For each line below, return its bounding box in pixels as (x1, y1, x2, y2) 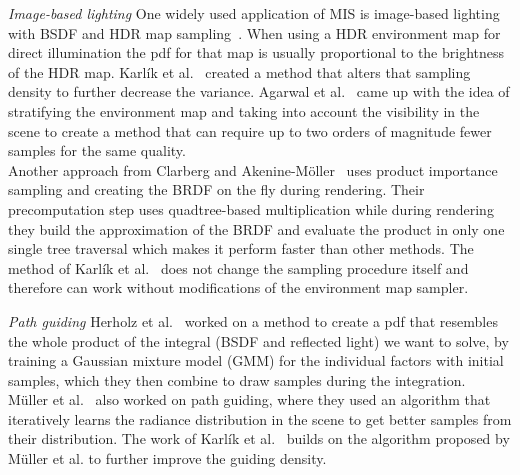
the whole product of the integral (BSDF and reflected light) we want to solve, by (8, 330, 509, 351)
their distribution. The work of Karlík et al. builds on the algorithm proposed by (8, 428, 510, 449)
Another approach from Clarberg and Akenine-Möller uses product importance (8, 159, 498, 180)
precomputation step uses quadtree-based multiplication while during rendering (8, 198, 494, 219)
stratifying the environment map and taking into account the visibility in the (8, 100, 480, 121)
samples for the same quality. (8, 140, 186, 161)
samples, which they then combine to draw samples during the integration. (8, 369, 466, 390)
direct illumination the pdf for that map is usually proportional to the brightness (8, 42, 505, 63)
